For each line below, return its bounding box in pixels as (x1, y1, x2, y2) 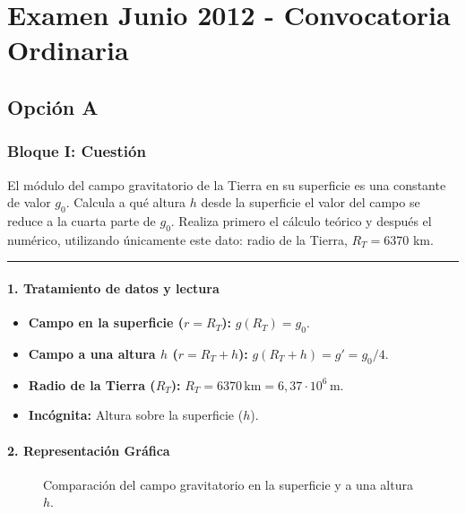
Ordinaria (7, 31, 129, 68)
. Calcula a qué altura (65, 193, 186, 212)
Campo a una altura (28, 344, 156, 362)
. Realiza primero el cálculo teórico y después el (170, 211, 432, 230)
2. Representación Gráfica (7, 440, 170, 459)
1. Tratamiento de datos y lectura (7, 278, 220, 297)
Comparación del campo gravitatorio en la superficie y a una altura (43, 475, 413, 493)
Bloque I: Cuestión (7, 140, 146, 162)
